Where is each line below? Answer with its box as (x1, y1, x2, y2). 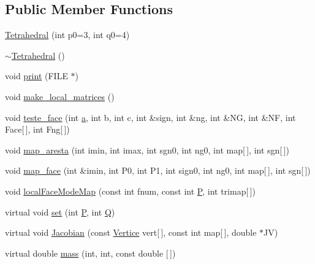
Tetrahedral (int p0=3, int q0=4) (5, 28, 130, 41)
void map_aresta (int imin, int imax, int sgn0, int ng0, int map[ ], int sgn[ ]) (5, 143, 289, 156)
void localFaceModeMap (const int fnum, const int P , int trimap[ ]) (5, 184, 256, 197)
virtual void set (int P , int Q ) (5, 205, 115, 218)
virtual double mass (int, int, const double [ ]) (5, 246, 176, 259)
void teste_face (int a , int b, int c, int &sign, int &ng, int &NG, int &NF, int (5, 111, 296, 123)
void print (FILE (5, 69, 68, 82)
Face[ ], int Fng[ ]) (5, 123, 70, 136)
